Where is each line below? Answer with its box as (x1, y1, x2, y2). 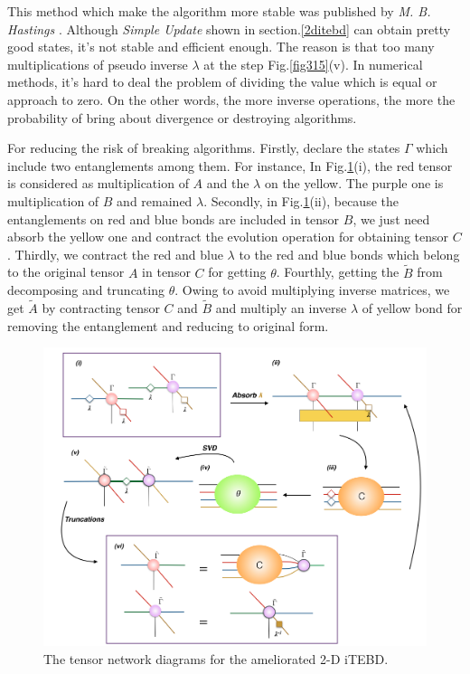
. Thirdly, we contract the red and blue (7, 244, 223, 263)
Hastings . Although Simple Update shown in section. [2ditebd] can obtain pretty (7, 19, 451, 38)
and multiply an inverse (215, 298, 347, 317)
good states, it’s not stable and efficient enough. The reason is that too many (7, 37, 435, 56)
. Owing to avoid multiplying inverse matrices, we (174, 280, 450, 299)
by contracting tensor (42, 298, 160, 317)
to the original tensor (7, 262, 125, 281)
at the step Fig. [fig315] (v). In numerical (203, 54, 423, 73)
